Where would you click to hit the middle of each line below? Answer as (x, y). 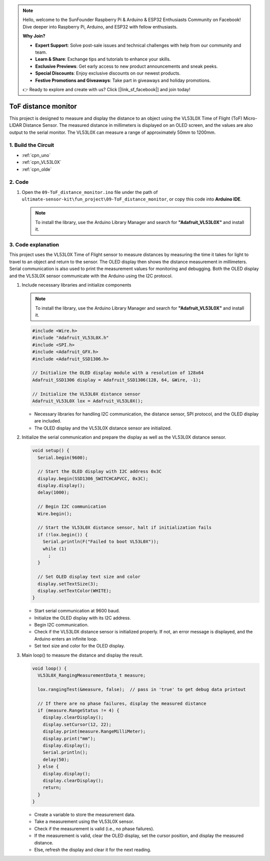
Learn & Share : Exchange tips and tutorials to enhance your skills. (103, 59)
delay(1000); (53, 493)
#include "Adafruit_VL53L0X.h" (71, 338)
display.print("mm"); (69, 738)
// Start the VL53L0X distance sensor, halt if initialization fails (125, 528)
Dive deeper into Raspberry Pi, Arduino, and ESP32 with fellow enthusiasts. (100, 27)
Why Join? (34, 36)
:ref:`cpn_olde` (37, 169)
